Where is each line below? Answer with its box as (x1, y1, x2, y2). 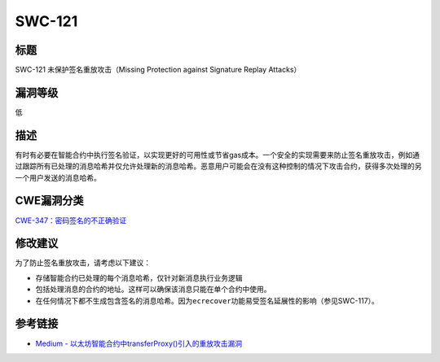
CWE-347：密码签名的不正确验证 (15, 216, 127, 225)
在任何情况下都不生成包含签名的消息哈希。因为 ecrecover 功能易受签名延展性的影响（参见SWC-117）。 (35, 295, 379, 305)
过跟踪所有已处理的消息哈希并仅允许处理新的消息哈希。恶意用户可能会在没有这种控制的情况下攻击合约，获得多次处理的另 (15, 161, 422, 171)
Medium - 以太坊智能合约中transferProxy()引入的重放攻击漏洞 (35, 338, 243, 348)
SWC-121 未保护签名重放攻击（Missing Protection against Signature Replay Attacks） (15, 65, 301, 75)
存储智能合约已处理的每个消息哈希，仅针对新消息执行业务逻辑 (35, 273, 243, 282)
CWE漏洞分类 (15, 194, 85, 207)
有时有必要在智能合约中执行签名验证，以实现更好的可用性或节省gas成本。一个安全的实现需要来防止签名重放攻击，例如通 (15, 150, 420, 159)
